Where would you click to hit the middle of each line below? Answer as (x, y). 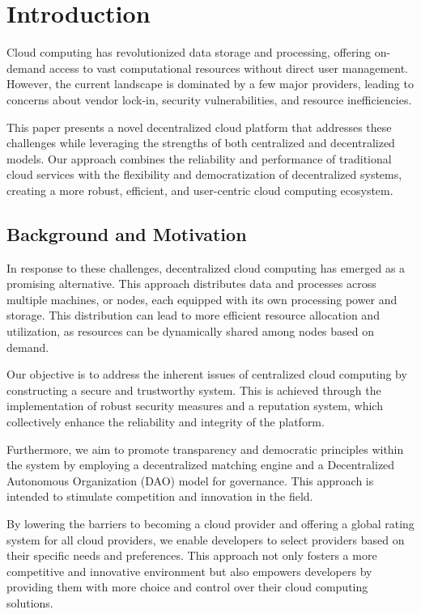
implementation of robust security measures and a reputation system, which (195, 406)
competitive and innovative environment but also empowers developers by (189, 571)
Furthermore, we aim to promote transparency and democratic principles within (205, 449)
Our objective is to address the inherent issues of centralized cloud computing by (207, 374)
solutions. (30, 602)
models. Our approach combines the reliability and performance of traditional (199, 158)
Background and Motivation (127, 233)
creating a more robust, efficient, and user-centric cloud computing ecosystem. (200, 190)
